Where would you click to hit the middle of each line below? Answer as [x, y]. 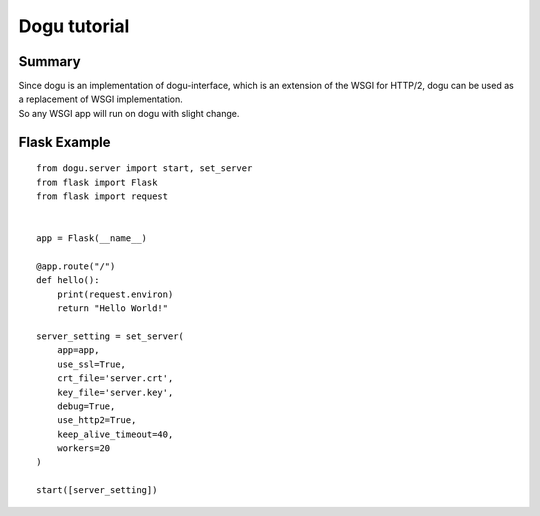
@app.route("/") [76, 266]
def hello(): [68, 280]
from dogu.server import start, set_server [144, 168]
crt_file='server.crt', [115, 378]
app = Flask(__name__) [92, 238]
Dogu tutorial [74, 26]
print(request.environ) [115, 294]
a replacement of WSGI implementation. [101, 99]
